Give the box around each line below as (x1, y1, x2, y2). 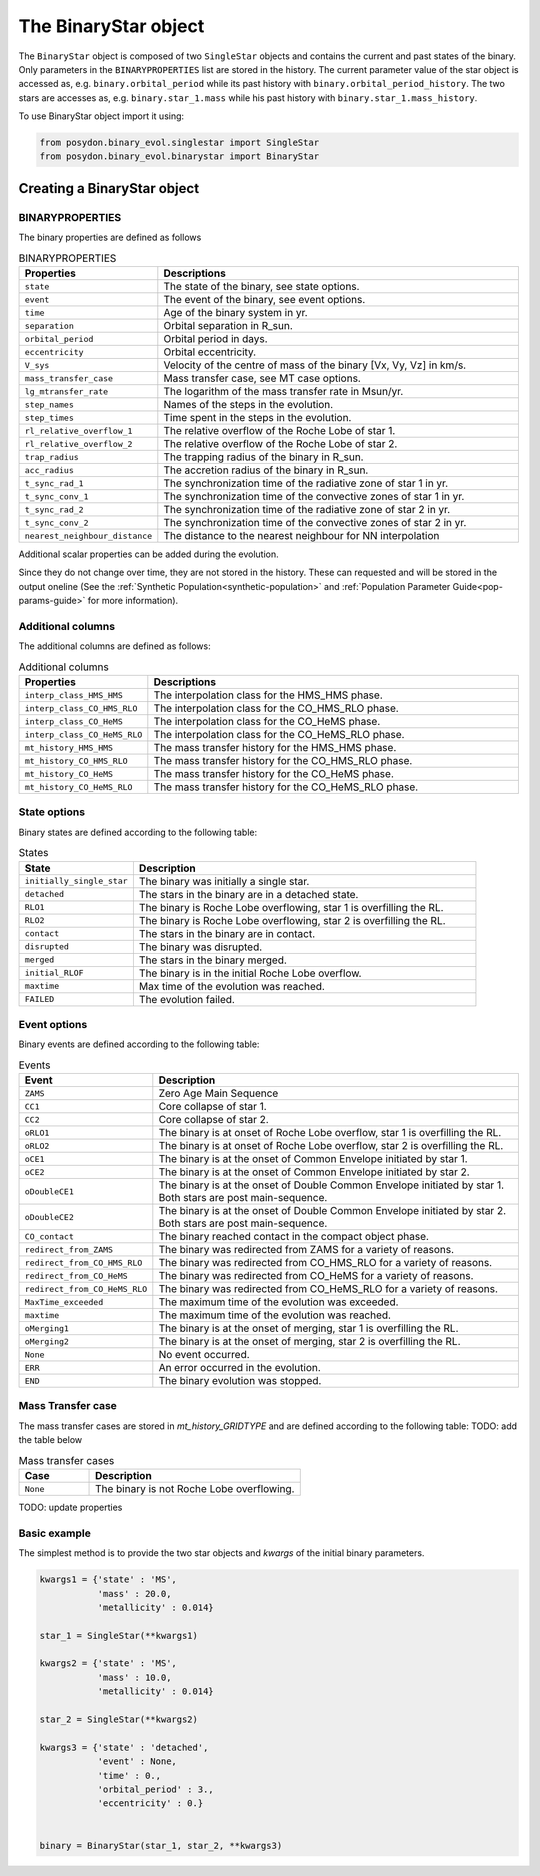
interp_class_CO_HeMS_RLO (24, 729, 143, 740)
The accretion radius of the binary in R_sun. (163, 463, 369, 477)
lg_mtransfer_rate (24, 386, 109, 397)
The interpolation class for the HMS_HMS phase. (153, 688, 384, 702)
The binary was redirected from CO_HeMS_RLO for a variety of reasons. (158, 1282, 499, 1296)
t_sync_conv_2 (24, 517, 89, 528)
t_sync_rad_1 (24, 478, 84, 489)
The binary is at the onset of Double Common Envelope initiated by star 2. (158, 1204, 507, 1218)
